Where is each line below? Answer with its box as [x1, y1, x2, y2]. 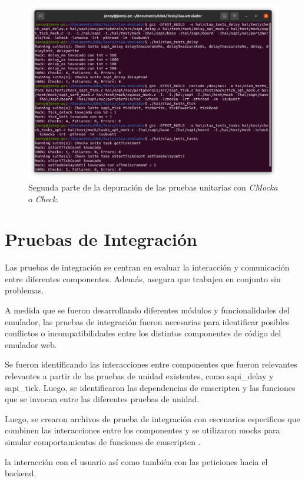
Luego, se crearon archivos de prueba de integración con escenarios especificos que [5, 412, 300, 425]
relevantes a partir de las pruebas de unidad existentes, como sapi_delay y [5, 370, 274, 382]
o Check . [28, 192, 59, 205]
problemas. [5, 284, 44, 296]
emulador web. [5, 338, 57, 350]
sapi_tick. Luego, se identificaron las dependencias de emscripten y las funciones [5, 381, 296, 393]
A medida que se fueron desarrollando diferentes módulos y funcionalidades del [5, 304, 290, 316]
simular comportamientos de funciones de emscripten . [5, 436, 201, 447]
